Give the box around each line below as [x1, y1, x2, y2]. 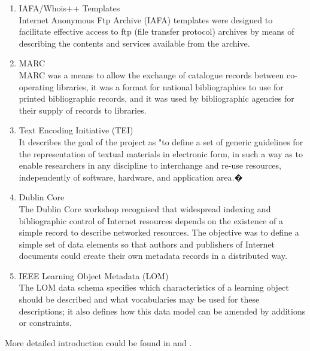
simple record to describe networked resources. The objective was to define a [19, 226, 299, 239]
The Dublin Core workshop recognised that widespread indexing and [19, 202, 271, 215]
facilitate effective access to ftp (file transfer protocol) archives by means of [19, 25, 294, 38]
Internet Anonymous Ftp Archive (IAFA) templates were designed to [19, 13, 273, 26]
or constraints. [19, 316, 72, 329]
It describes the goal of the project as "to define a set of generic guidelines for [19, 135, 303, 148]
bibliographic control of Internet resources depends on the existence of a [19, 214, 283, 227]
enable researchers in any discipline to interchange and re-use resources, [19, 159, 281, 172]
